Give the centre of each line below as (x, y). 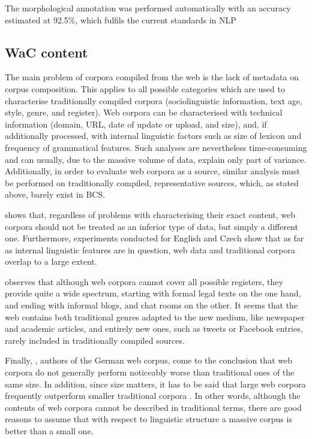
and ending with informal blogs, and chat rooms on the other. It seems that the (151, 305)
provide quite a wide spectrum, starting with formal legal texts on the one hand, (153, 293)
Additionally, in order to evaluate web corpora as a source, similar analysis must (152, 171)
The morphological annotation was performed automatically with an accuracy (148, 8)
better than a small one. (49, 431)
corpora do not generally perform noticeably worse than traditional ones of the (150, 372)
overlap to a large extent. (51, 261)
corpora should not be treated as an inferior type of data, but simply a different (151, 226)
